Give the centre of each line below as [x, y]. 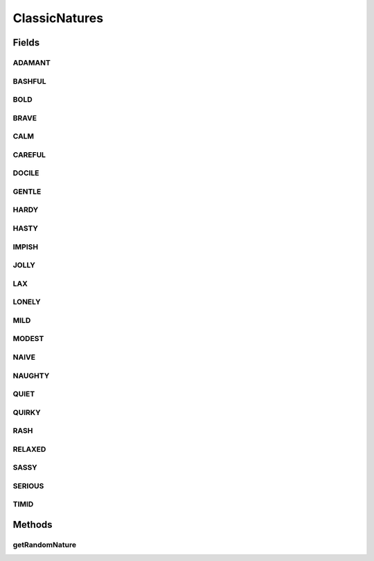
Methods [33, 525]
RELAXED [29, 449]
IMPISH [25, 247]
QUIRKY [27, 412]
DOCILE [26, 173]
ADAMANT [32, 62]
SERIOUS [28, 486]
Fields [26, 43]
